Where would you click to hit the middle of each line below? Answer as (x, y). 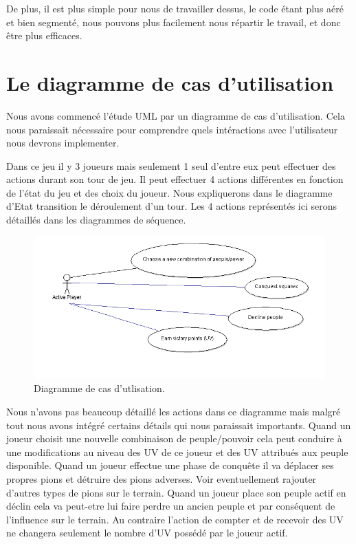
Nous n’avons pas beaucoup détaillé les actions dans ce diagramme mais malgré (174, 411)
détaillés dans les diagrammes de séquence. (96, 220)
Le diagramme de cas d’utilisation (170, 82)
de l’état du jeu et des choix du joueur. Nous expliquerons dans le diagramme (169, 192)
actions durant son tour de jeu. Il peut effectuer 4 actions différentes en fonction (175, 179)
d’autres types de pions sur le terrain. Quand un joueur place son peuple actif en (176, 492)
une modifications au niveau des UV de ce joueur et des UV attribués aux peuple (177, 451)
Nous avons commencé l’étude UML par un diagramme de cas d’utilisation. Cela (176, 115)
